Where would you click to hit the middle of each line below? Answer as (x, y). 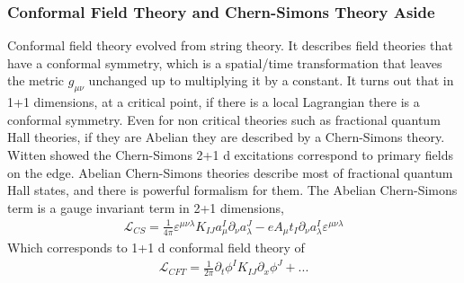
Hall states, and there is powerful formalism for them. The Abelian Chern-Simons (232, 190)
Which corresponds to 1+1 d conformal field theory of (156, 248)
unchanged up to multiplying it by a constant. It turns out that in (271, 80)
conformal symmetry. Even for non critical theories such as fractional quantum (224, 119)
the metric (36, 80)
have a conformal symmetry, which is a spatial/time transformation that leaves (225, 62)
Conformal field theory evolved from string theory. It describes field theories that (230, 45)
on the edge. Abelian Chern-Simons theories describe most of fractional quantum (230, 172)
